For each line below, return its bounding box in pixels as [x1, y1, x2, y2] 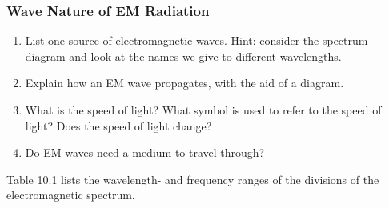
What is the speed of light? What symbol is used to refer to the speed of [25, 102, 382, 118]
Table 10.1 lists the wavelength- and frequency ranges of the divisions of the [6, 170, 379, 187]
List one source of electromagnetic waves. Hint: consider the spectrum [25, 32, 368, 49]
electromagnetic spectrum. [6, 186, 135, 203]
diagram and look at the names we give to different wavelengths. [25, 47, 342, 64]
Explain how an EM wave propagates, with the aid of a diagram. [25, 74, 344, 91]
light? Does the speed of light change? [25, 117, 212, 134]
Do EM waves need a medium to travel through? [25, 144, 265, 161]
